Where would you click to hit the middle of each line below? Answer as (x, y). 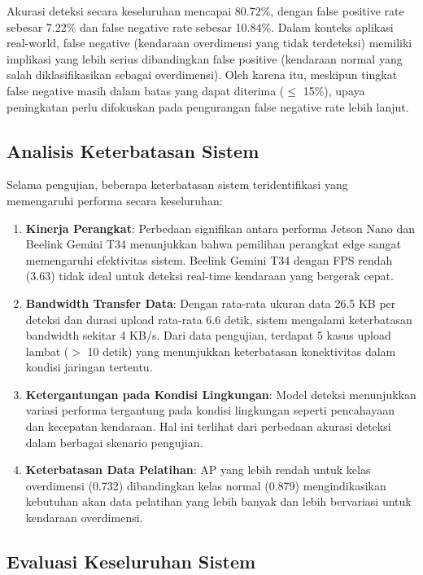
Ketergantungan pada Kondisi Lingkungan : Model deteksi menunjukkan (221, 394)
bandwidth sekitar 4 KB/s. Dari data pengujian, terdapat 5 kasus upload (208, 335)
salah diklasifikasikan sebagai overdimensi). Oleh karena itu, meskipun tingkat (202, 75)
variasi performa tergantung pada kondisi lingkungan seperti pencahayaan (210, 410)
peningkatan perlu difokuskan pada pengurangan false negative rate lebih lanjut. (208, 106)
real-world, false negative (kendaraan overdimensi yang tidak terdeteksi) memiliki (209, 43)
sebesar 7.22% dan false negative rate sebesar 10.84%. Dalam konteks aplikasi (200, 26)
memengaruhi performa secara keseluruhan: (115, 200)
